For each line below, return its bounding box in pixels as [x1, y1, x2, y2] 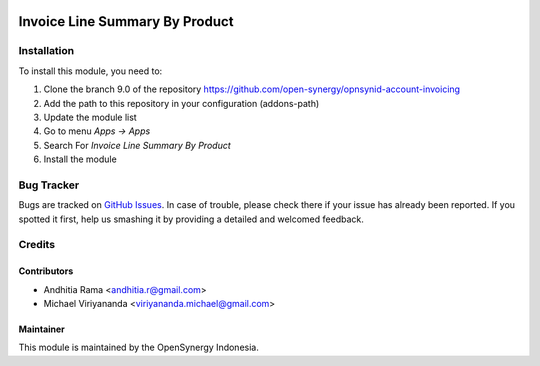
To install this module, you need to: [18, 65, 163, 77]
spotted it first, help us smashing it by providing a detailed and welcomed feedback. [18, 213, 364, 225]
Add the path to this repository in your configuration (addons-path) [43, 97, 320, 109]
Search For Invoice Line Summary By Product [43, 139, 232, 151]
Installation [18, 44, 75, 58]
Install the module [43, 153, 117, 165]
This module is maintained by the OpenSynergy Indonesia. [18, 341, 259, 354]
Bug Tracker [18, 178, 80, 192]
